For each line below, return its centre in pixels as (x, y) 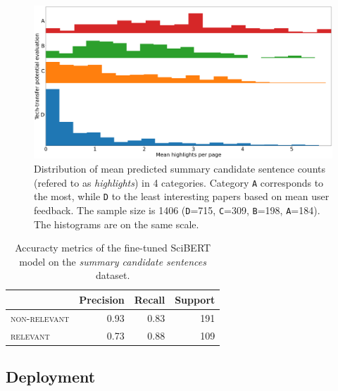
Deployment (51, 377)
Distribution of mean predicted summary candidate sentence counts (180, 168)
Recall (150, 299)
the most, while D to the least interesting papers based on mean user (182, 196)
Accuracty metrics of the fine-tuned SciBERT (113, 248)
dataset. (113, 275)
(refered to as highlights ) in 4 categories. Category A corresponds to (179, 182)
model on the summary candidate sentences (113, 261)
